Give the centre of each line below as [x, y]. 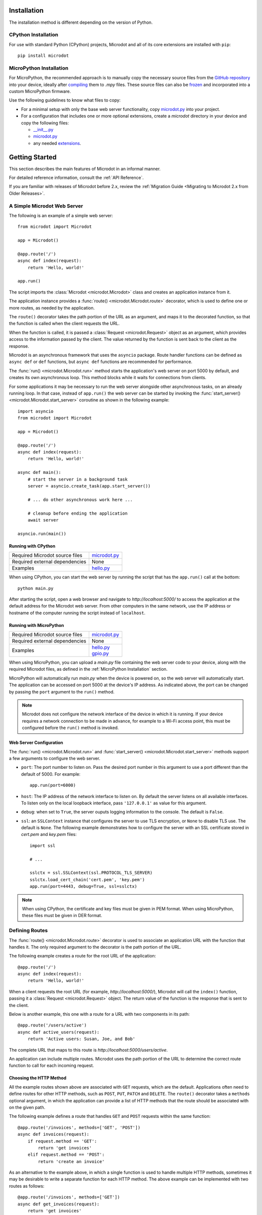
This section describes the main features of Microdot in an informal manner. [85, 169]
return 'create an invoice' [71, 1161]
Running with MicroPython [36, 625]
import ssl [43, 845]
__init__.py [43, 129]
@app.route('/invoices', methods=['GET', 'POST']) [79, 1127]
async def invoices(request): [54, 1134]
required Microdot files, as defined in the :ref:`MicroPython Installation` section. [88, 669]
